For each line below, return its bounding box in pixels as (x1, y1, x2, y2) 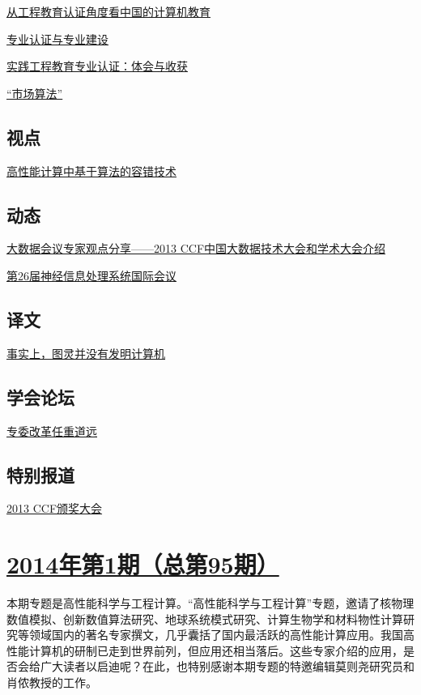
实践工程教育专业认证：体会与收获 (6, 58, 188, 75)
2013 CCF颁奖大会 (6, 500, 103, 517)
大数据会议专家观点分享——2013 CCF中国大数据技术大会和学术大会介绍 (6, 240, 386, 257)
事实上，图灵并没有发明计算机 (6, 344, 165, 361)
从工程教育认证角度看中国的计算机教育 (6, 3, 210, 19)
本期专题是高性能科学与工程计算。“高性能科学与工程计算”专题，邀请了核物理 (6, 595, 415, 612)
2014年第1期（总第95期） (6, 548, 279, 581)
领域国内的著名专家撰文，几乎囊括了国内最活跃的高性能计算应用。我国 (28, 626, 403, 643)
